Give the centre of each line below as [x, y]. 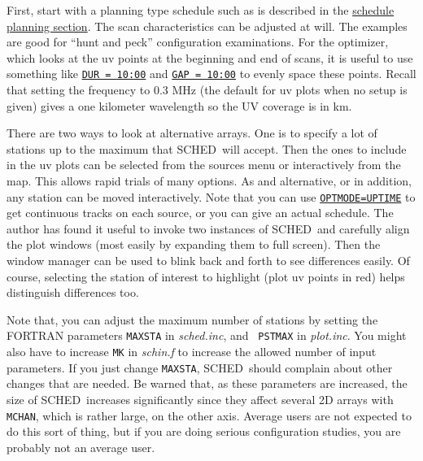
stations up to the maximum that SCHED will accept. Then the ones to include [207, 148]
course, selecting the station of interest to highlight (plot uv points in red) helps [206, 276]
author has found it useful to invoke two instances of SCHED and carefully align [208, 228]
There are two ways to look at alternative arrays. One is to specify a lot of [192, 133]
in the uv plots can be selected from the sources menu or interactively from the [204, 165]
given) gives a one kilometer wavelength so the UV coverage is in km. [179, 105]
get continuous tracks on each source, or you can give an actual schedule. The [200, 213]
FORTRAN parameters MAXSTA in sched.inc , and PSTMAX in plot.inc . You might [207, 335]
